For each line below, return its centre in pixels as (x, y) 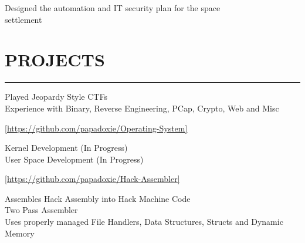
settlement (23, 19)
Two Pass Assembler (41, 210)
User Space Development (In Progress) (74, 159)
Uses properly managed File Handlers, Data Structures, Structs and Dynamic (144, 222)
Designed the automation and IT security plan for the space (113, 8)
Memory (20, 233)
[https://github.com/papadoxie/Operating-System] (96, 128)
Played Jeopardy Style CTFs (56, 97)
